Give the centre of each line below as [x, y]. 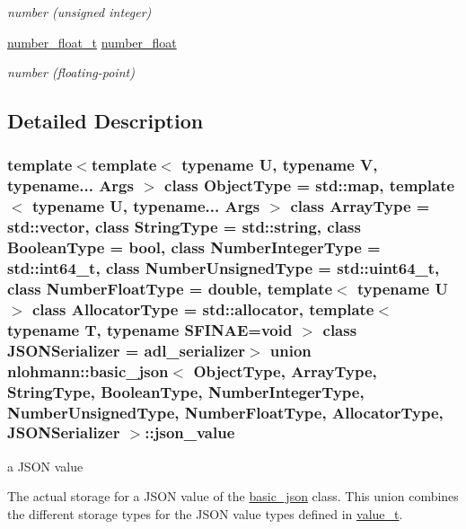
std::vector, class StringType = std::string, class [184, 227]
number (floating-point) [71, 72]
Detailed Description [106, 121]
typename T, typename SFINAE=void [150, 329]
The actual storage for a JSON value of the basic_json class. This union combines [233, 496]
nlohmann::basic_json [88, 370]
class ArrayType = [360, 206]
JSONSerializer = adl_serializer [126, 350]
